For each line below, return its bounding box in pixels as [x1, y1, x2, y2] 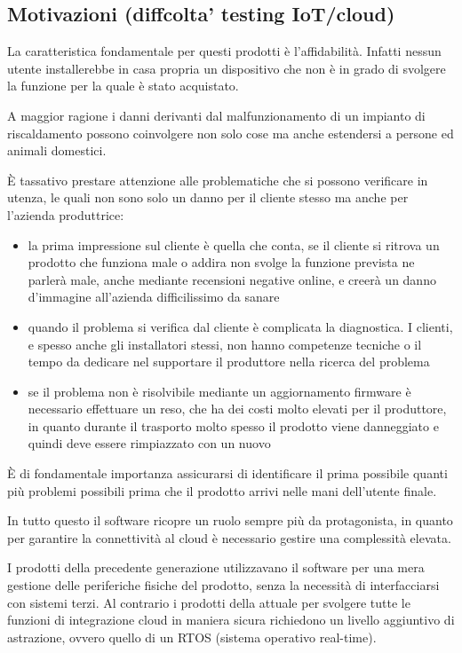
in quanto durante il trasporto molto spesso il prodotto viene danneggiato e [28, 416, 439, 435]
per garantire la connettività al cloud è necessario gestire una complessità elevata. [7, 528, 451, 547]
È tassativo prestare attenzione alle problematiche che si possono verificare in [7, 170, 428, 189]
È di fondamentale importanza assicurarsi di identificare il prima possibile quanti [7, 464, 448, 483]
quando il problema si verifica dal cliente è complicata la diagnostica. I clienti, [28, 317, 453, 335]
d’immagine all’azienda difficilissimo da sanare [28, 287, 280, 306]
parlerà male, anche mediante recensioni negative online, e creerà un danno [28, 270, 436, 288]
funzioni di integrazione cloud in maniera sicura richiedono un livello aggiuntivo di [7, 610, 455, 629]
